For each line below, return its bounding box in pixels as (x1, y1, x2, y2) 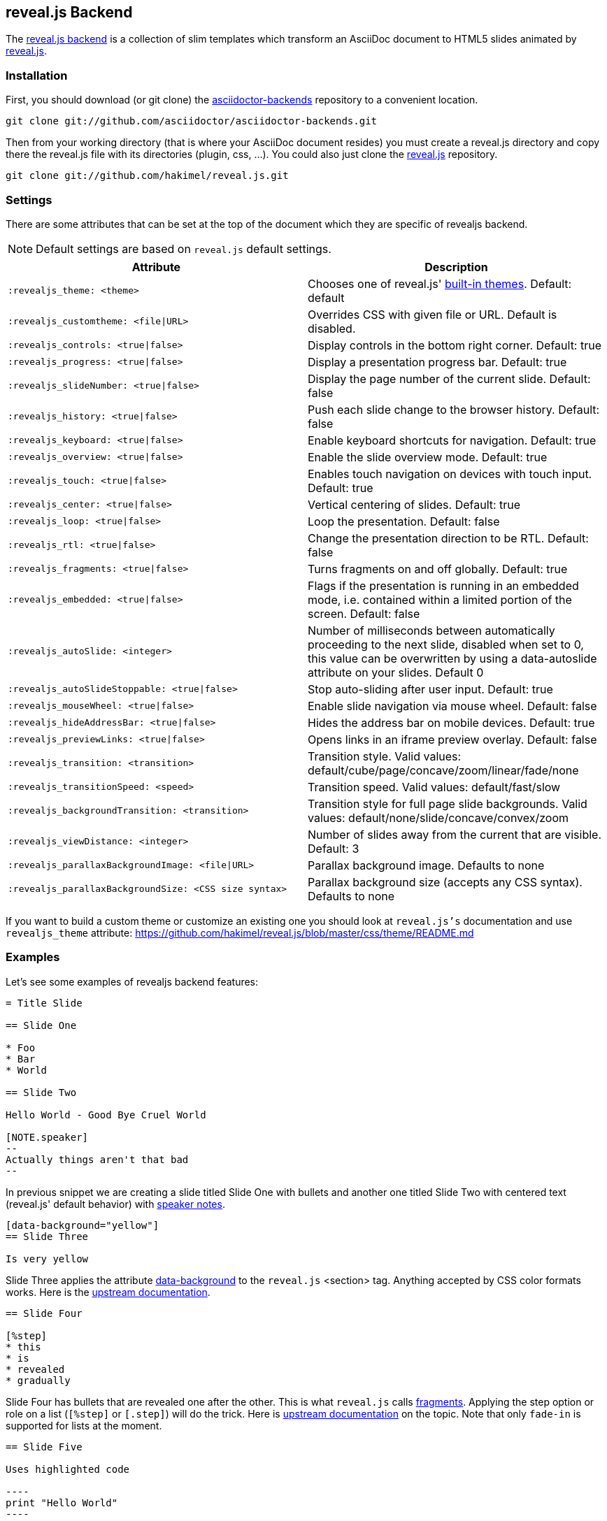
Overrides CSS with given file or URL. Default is (308, 307, 557, 322)
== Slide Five (6, 1441, 83, 1452)
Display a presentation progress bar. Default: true (308, 354, 567, 369)
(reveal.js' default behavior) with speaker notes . (6, 1197, 225, 1210)
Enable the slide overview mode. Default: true (308, 449, 548, 464)
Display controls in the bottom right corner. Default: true (308, 338, 602, 352)
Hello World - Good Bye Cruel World (6, 1109, 206, 1120)
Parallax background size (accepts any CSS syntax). (308, 874, 583, 889)
